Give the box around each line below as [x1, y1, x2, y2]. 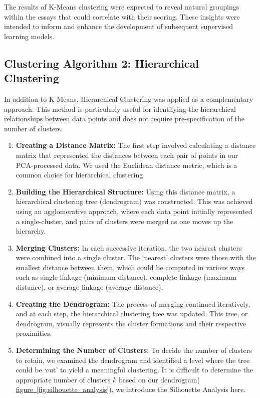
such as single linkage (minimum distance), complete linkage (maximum [16, 272, 237, 282]
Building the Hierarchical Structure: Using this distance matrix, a [16, 186, 235, 196]
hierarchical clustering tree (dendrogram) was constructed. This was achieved [16, 196, 253, 207]
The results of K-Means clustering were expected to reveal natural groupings [4, 2, 239, 12]
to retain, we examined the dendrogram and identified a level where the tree [16, 354, 250, 365]
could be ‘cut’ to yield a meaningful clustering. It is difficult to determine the [16, 364, 253, 375]
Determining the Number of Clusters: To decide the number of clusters [16, 345, 252, 355]
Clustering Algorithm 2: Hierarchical [4, 55, 199, 71]
